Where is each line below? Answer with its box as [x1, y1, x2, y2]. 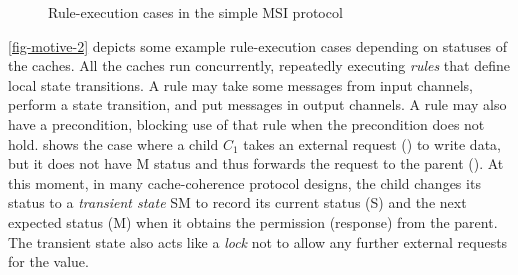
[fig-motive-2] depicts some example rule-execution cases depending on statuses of [8, 35, 508, 56]
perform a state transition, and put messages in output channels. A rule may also [8, 94, 507, 115]
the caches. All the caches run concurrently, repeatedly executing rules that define [8, 55, 510, 76]
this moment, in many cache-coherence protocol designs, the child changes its [8, 172, 481, 193]
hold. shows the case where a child [8, 133, 219, 154]
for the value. [8, 251, 89, 272]
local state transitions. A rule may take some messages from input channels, [8, 74, 474, 95]
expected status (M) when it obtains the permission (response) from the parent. [8, 211, 498, 232]
